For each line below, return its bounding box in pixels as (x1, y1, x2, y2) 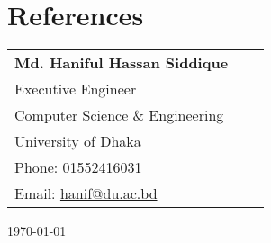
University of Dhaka (14, 130, 141, 152)
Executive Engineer (14, 78, 137, 100)
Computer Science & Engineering (14, 104, 224, 126)
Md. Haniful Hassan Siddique (14, 52, 229, 74)
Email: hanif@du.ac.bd (14, 183, 158, 204)
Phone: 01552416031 (14, 157, 142, 178)
